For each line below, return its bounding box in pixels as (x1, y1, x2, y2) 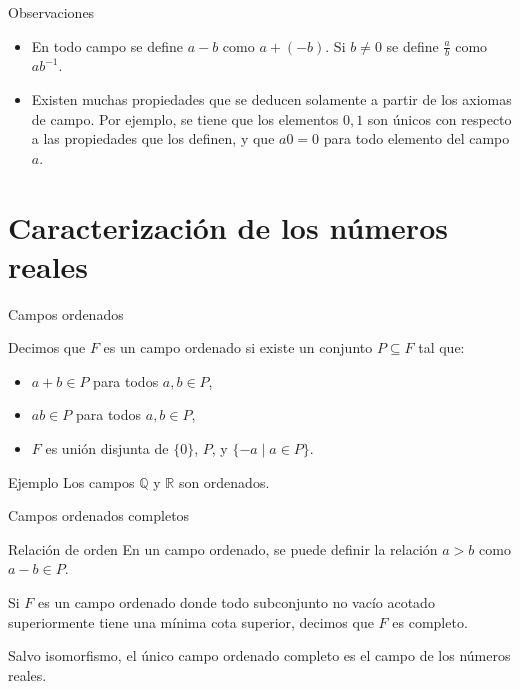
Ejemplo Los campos (8, 471, 135, 492)
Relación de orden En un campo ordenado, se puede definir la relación (8, 538, 438, 559)
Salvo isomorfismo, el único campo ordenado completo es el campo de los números (8, 645, 511, 666)
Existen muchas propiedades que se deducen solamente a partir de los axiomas (31, 89, 512, 110)
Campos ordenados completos (8, 505, 190, 526)
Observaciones (8, 2, 95, 22)
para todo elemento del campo (323, 128, 510, 149)
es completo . (392, 611, 468, 632)
